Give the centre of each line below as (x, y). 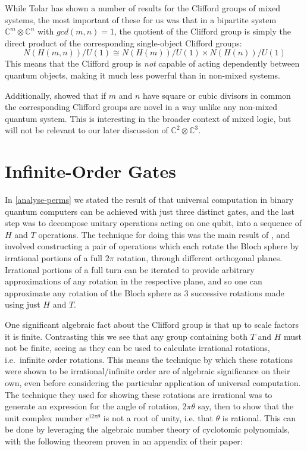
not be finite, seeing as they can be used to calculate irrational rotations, (137, 348)
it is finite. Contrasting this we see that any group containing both (126, 336)
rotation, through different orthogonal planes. (200, 258)
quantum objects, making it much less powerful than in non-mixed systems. (142, 75)
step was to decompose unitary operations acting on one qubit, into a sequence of (153, 223)
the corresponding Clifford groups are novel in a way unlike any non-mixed (141, 107)
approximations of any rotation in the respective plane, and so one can (134, 281)
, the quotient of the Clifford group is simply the (202, 31)
